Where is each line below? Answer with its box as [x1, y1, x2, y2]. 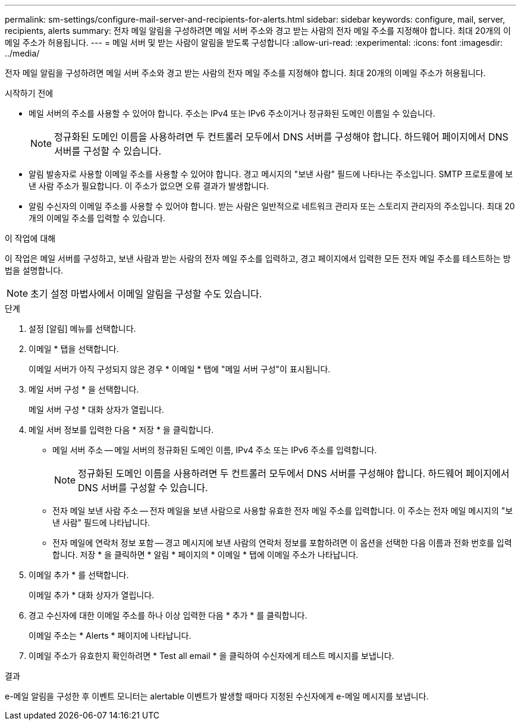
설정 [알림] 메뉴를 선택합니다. [29, 324, 136, 334]
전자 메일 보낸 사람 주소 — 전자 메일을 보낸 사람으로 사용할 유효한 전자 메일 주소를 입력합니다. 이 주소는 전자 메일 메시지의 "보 [52, 506, 513, 516]
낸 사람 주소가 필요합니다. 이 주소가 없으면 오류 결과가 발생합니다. [29, 181, 269, 191]
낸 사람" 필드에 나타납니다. [52, 517, 150, 528]
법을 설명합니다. [5, 265, 64, 275]
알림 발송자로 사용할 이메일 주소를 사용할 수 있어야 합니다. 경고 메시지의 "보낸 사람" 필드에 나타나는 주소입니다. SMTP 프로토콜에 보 [29, 169, 513, 179]
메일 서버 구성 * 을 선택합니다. [29, 384, 139, 394]
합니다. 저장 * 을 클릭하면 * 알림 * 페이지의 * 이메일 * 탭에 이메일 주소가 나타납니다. [52, 550, 359, 560]
